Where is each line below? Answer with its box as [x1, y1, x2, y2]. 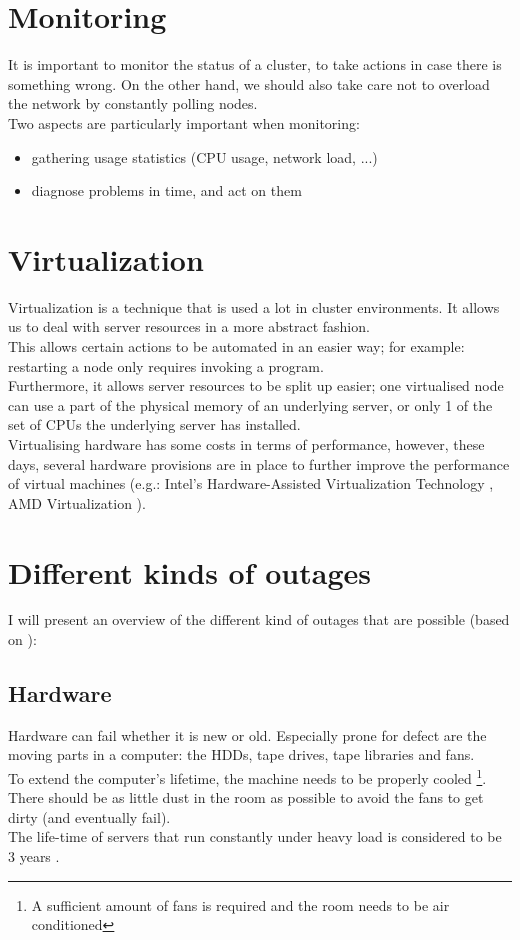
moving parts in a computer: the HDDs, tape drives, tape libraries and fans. [8, 744, 475, 765]
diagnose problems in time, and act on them [31, 180, 302, 201]
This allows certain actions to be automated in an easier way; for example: [8, 336, 465, 356]
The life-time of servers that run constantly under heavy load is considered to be [8, 826, 502, 847]
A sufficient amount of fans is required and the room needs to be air [31, 894, 450, 915]
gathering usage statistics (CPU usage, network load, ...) [31, 146, 378, 167]
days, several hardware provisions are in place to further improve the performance [8, 453, 510, 474]
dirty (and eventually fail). [8, 806, 171, 827]
